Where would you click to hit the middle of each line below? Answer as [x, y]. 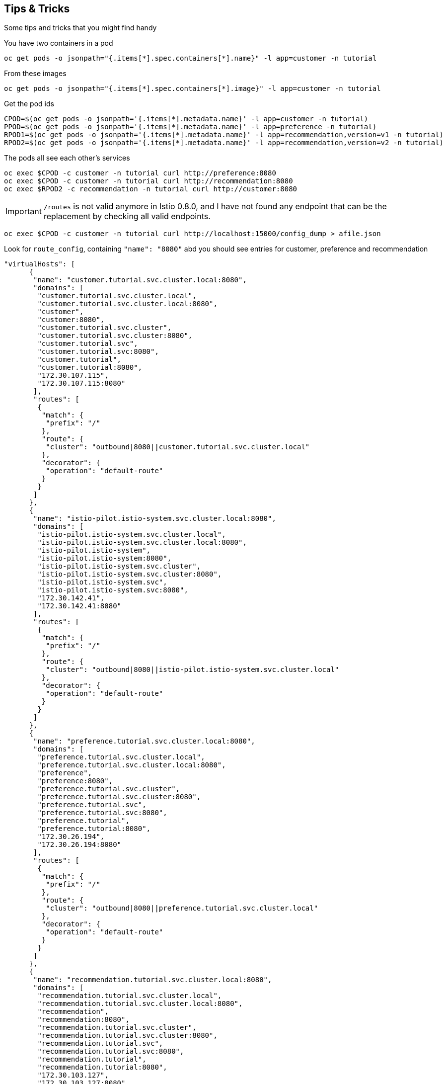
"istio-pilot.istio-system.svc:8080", [113, 590]
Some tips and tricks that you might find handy [80, 28]
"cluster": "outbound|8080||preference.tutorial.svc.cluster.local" [182, 908]
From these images [35, 74]
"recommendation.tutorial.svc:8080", [111, 1051]
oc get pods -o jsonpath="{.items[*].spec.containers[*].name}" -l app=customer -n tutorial [190, 58]
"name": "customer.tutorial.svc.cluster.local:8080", [140, 280]
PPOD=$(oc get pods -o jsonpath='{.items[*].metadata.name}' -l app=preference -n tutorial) [190, 127]
